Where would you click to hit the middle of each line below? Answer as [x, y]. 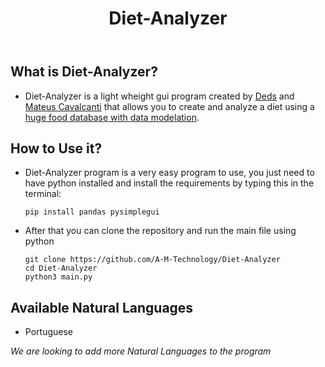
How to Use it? [56, 148]
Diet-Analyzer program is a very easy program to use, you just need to [169, 173]
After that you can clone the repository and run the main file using [160, 231]
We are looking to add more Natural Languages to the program [141, 351]
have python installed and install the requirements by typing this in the [169, 183]
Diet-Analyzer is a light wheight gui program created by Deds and [159, 96]
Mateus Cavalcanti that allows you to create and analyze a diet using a [169, 106]
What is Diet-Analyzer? [84, 72]
